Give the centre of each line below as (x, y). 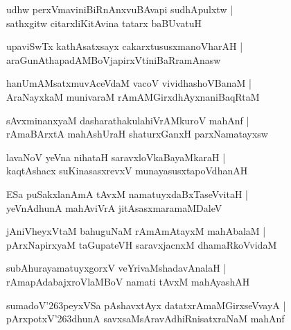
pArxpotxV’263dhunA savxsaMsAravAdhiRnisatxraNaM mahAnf (145, 319)
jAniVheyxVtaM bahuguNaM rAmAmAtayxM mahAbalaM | (136, 231)
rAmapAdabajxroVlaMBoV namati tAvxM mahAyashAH (128, 281)
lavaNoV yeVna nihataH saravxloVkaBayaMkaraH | (116, 157)
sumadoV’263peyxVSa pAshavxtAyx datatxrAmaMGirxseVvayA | (146, 305)
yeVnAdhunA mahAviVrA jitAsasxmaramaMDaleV (114, 207)
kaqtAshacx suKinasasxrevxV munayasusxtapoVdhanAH (127, 171)
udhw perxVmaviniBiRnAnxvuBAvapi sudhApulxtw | (120, 9)
